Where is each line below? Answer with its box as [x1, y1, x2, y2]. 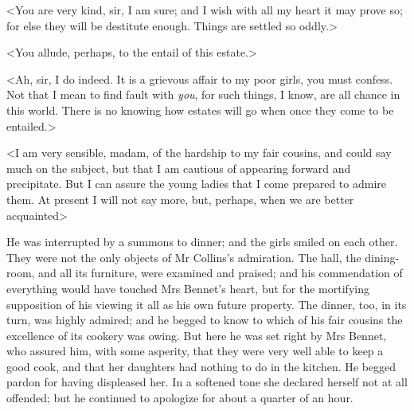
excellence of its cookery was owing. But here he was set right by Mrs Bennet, [6, 327, 387, 343]
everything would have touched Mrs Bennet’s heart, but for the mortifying [6, 280, 369, 296]
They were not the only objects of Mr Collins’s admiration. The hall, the [6, 249, 361, 265]
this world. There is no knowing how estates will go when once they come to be [6, 101, 394, 118]
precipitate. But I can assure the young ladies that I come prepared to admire [6, 175, 386, 192]
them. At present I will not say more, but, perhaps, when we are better [6, 190, 354, 207]
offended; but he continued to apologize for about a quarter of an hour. [6, 389, 353, 406]
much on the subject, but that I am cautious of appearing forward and [6, 159, 351, 176]
